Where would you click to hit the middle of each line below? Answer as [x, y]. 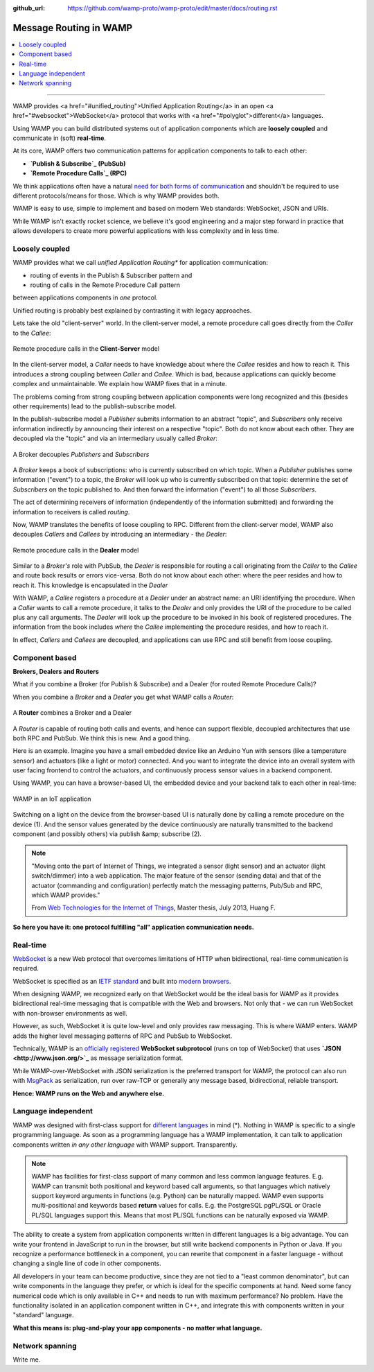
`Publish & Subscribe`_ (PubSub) [78, 164]
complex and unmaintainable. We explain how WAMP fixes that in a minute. [120, 384]
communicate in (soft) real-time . [60, 138]
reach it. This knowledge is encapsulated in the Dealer [90, 585]
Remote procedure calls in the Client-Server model [86, 349]
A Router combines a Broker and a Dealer [72, 713]
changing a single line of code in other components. [87, 1264]
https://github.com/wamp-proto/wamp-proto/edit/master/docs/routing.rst [172, 8]
